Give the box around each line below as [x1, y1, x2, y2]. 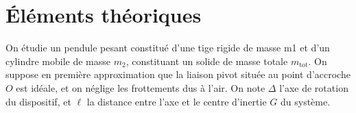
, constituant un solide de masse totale [126, 53, 288, 68]
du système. [281, 94, 331, 108]
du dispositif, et [5, 94, 71, 108]
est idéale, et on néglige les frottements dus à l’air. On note [16, 80, 265, 95]
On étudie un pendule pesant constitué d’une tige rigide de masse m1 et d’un [5, 40, 330, 55]
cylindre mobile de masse [5, 53, 111, 68]
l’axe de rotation [279, 80, 348, 95]
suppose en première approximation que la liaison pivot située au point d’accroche [5, 67, 351, 81]
